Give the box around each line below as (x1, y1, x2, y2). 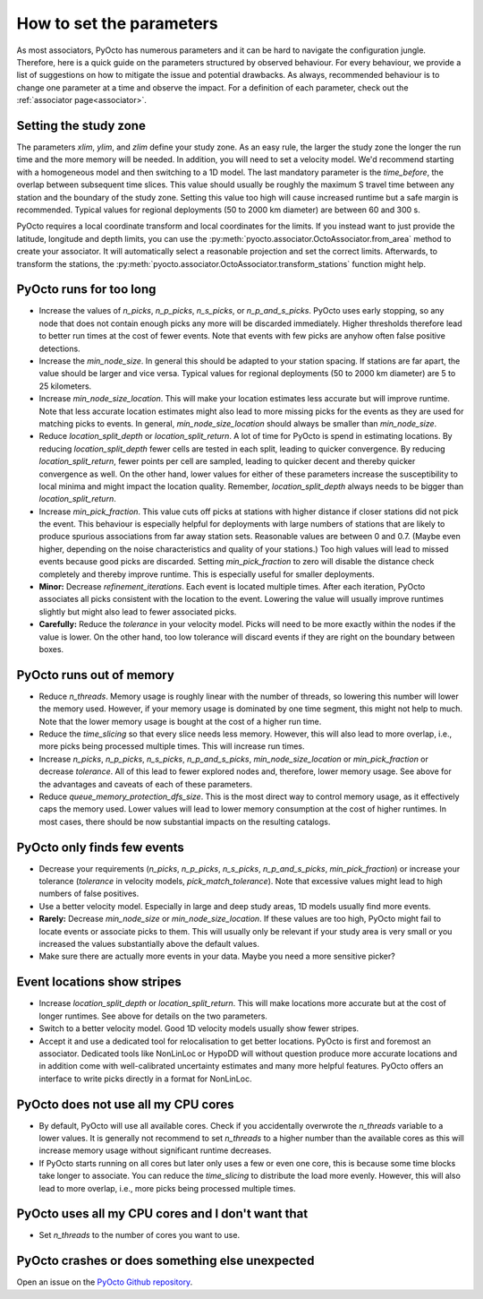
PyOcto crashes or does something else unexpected (16, 1253, 315, 1269)
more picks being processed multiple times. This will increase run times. (38, 741, 305, 752)
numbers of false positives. (38, 888, 140, 899)
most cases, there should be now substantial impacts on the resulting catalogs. (38, 816, 331, 827)
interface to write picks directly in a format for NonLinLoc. (38, 1073, 252, 1084)
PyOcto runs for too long (16, 282, 157, 297)
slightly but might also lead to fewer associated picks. (38, 606, 237, 617)
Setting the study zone (16, 117, 147, 133)
